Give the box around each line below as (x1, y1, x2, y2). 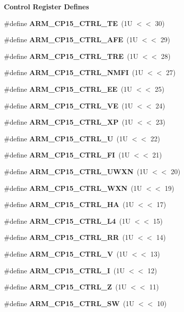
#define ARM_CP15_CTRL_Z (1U (4, 282, 127, 292)
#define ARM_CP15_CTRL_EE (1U (4, 83, 132, 94)
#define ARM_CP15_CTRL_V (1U (4, 248, 128, 259)
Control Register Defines (4, 1, 89, 11)
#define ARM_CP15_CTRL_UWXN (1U (4, 166, 148, 176)
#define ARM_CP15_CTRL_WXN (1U (4, 182, 142, 193)
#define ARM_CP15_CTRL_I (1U (4, 265, 125, 275)
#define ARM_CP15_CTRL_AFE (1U (4, 34, 138, 45)
